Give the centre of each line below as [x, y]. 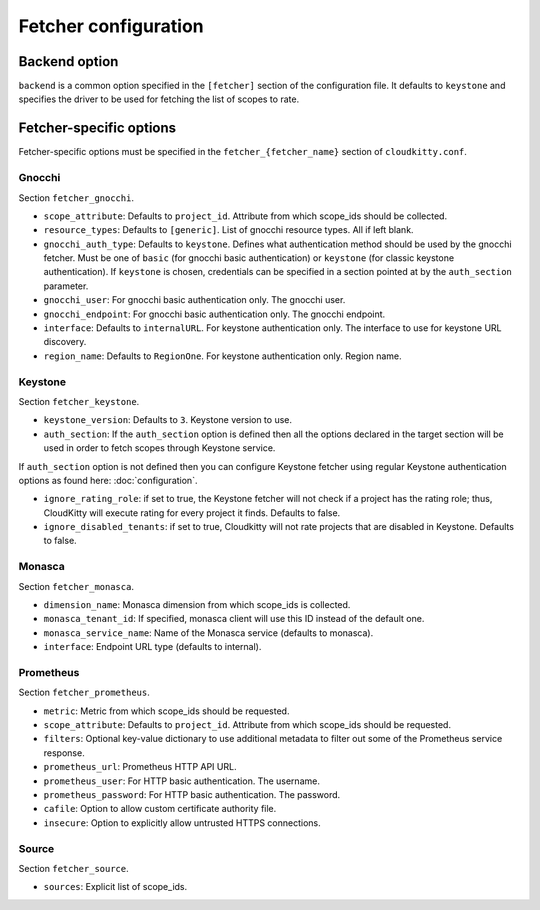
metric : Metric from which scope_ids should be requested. [166, 711]
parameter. [66, 286]
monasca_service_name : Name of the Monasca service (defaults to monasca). [208, 632]
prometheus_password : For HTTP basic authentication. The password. [192, 795]
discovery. [65, 342]
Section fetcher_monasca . [76, 586]
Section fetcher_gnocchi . [76, 197]
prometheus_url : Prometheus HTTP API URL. [140, 767]
